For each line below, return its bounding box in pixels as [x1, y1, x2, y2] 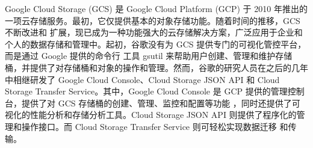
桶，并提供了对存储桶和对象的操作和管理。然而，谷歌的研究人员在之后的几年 [5, 61, 308, 73]
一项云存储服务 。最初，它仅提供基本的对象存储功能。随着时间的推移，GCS [5, 14, 300, 26]
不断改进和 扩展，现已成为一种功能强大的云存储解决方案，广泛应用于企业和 [5, 26, 303, 39]
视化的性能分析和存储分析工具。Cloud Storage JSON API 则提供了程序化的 [5, 108, 297, 121]
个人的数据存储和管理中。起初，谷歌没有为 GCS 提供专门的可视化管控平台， [5, 37, 306, 50]
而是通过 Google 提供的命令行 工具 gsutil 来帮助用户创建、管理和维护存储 [5, 49, 293, 62]
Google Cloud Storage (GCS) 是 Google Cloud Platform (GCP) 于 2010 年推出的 [5, 2, 308, 14]
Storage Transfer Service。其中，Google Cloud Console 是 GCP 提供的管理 [5, 85, 288, 97]
